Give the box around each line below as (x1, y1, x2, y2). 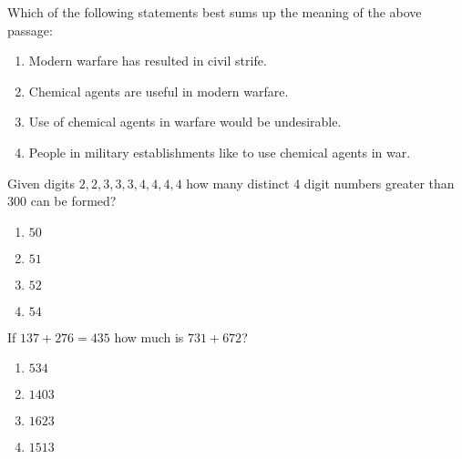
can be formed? (30, 191, 117, 210)
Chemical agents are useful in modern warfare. (28, 81, 289, 100)
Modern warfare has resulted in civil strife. (28, 51, 267, 70)
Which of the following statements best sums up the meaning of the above (7, 3, 422, 21)
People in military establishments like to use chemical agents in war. (28, 142, 411, 161)
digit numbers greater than (303, 173, 455, 192)
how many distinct (186, 173, 290, 192)
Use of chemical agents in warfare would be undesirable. (28, 112, 342, 131)
